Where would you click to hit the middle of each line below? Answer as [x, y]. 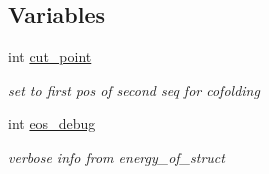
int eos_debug [52, 123]
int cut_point [50, 56]
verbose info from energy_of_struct [116, 156]
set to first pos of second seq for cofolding [134, 89]
